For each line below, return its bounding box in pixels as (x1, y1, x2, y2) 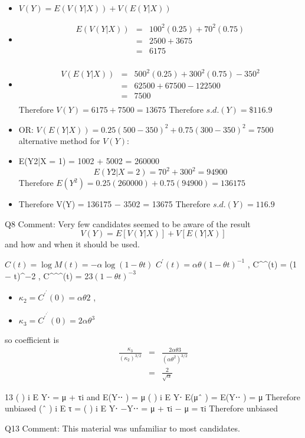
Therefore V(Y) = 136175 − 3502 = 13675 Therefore (18, 198, 211, 210)
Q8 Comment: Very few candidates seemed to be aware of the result (5, 217, 251, 230)
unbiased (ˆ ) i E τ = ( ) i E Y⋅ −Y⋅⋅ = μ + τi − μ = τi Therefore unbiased (5, 402, 278, 414)
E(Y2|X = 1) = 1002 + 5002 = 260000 (18, 155, 159, 167)
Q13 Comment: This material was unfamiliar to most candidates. (5, 421, 240, 434)
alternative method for (18, 135, 100, 147)
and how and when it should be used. (5, 238, 140, 250)
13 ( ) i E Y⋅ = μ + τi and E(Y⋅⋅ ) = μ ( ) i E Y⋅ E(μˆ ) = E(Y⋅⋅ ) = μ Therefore (5, 390, 300, 403)
